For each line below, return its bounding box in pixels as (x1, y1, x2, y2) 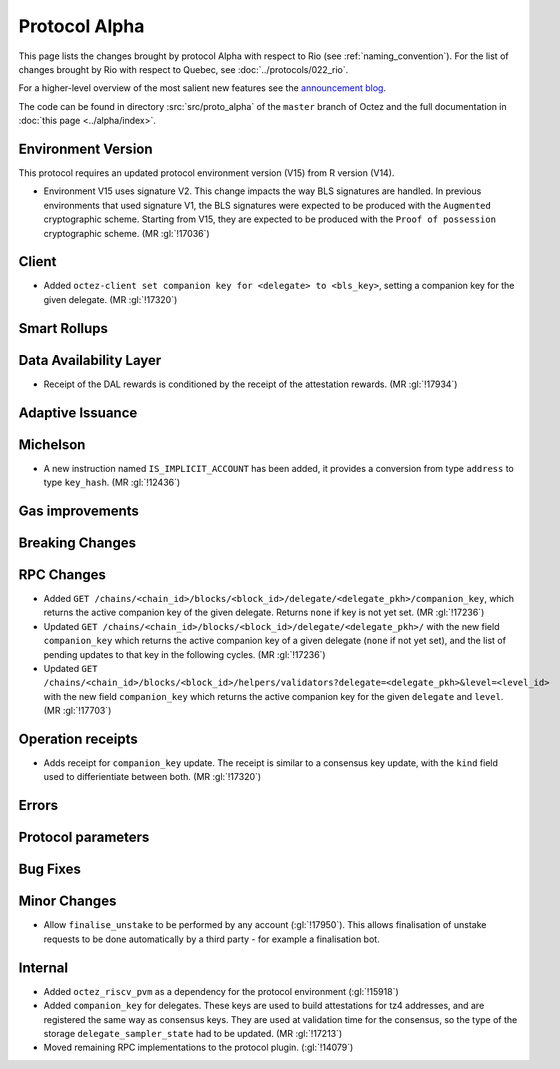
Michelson (18, 436, 86, 453)
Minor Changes (18, 893, 117, 910)
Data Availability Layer (18, 351, 162, 369)
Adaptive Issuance (18, 404, 138, 421)
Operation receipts (18, 730, 139, 747)
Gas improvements (18, 502, 140, 519)
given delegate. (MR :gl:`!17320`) (43, 293, 178, 305)
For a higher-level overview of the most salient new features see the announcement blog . (18, 82, 387, 94)
